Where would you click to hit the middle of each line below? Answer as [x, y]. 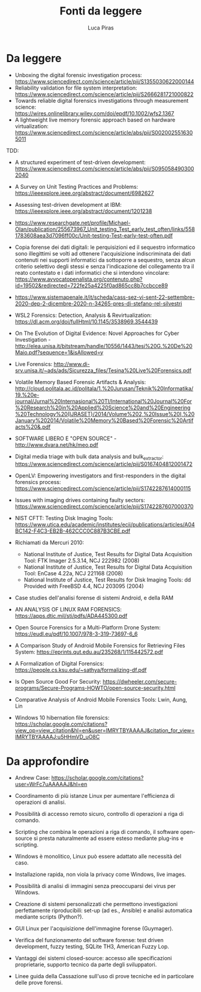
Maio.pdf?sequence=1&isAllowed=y [59, 352]
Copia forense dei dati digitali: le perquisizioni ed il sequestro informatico [105, 247]
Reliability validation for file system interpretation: [76, 88]
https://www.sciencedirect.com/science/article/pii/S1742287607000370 [104, 507]
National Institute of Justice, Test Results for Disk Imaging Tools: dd [107, 580]
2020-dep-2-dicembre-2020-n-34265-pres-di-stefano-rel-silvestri [98, 303]
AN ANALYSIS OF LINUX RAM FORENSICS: [68, 610]
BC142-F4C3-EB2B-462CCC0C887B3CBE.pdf [73, 531]
